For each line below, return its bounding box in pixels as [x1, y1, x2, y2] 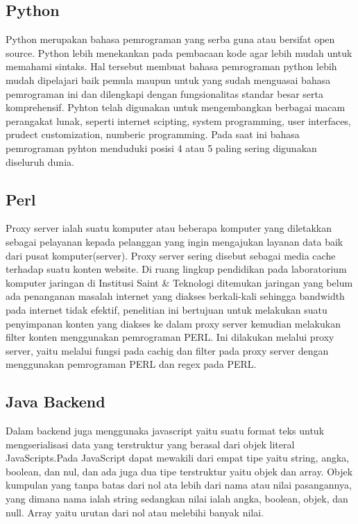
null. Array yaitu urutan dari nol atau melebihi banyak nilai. [6, 505, 264, 519]
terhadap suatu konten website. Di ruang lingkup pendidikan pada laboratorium [6, 262, 347, 276]
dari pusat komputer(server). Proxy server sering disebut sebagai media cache [6, 248, 336, 262]
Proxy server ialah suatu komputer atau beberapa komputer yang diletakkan [6, 221, 332, 235]
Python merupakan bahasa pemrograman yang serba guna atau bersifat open [6, 32, 335, 47]
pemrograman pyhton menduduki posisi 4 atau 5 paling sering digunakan [6, 140, 317, 155]
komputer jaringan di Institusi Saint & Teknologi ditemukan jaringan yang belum [6, 275, 353, 289]
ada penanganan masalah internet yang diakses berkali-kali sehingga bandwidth [6, 289, 345, 303]
